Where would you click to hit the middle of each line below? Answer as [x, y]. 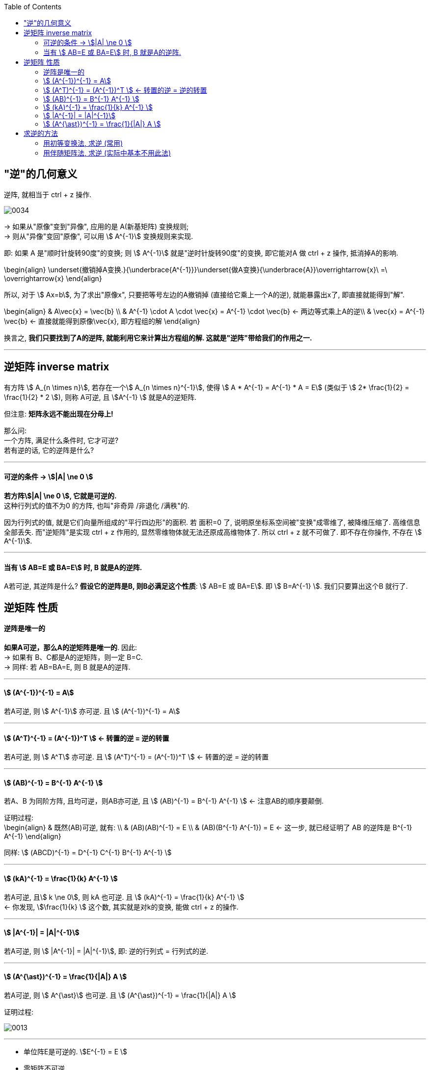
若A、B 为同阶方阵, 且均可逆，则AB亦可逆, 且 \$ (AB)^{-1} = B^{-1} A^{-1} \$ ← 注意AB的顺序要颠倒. [164, 801]
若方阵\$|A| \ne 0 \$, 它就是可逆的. [60, 496]
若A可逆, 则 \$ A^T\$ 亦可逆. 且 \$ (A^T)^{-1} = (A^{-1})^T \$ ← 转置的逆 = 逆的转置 [136, 757]
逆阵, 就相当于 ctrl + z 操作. [48, 194]
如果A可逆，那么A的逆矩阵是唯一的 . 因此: [70, 647]
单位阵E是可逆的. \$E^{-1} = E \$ [76, 1052]
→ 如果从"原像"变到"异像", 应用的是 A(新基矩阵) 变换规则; [96, 226]
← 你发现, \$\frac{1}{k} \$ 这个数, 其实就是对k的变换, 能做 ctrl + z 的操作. [121, 907]
